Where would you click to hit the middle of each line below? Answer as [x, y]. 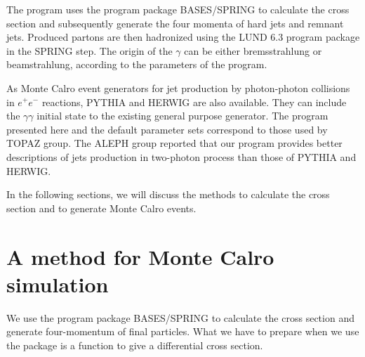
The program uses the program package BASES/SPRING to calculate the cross [178, 9]
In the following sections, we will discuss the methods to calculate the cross [168, 194]
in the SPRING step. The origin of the [89, 50]
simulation [58, 284]
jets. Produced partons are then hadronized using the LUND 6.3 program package [183, 37]
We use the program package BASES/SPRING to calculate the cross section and [180, 317]
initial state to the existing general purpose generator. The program [182, 116]
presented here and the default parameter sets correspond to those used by [167, 129]
